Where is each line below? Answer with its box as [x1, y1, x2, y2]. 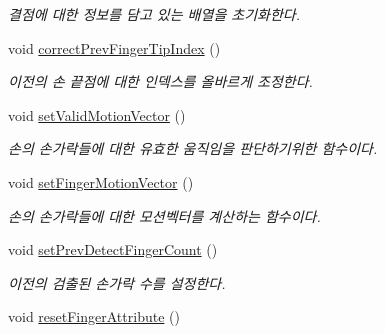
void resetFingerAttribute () [8, 306, 180, 327]
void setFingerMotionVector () [8, 171, 194, 192]
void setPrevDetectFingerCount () [8, 239, 218, 260]
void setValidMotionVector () [8, 104, 186, 125]
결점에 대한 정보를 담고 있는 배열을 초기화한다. [8, 4, 300, 24]
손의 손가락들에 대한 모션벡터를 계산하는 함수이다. [8, 205, 321, 226]
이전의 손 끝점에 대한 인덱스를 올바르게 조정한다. [8, 71, 313, 92]
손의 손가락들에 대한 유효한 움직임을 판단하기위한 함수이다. [8, 138, 378, 159]
